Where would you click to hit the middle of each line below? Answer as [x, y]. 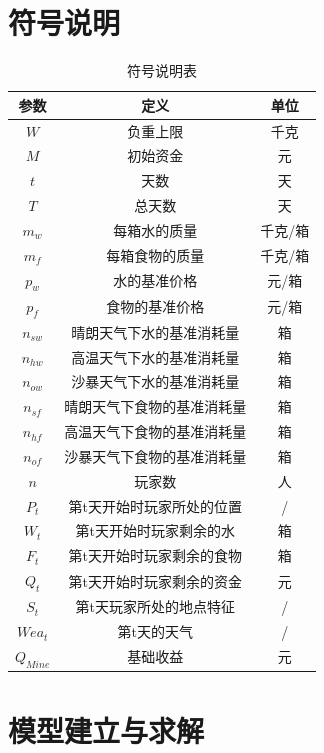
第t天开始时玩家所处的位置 [155, 505]
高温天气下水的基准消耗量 [155, 356]
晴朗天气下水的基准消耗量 [155, 331]
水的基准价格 [155, 280]
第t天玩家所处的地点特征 [155, 606]
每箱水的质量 [155, 229]
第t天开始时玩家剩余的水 [155, 530]
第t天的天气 [155, 631]
